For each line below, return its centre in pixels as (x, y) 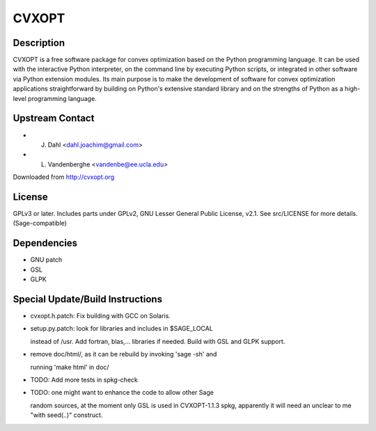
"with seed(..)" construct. (66, 415)
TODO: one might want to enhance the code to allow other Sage (122, 393)
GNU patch (46, 260)
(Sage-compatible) (40, 224)
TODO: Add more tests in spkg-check (84, 379)
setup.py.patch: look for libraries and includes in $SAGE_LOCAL (122, 329)
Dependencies (45, 243)
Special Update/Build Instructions (88, 299)
